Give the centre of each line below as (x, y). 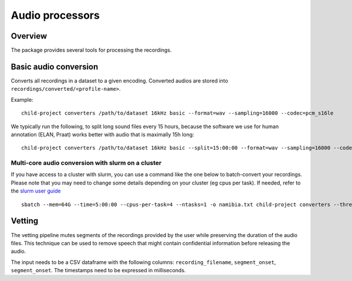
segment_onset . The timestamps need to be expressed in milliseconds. (98, 270)
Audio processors (55, 15)
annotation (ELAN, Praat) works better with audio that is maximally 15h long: (103, 134)
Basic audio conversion (55, 66)
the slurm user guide (36, 191)
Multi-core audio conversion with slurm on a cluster (86, 163)
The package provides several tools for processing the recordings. (92, 50)
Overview (29, 36)
